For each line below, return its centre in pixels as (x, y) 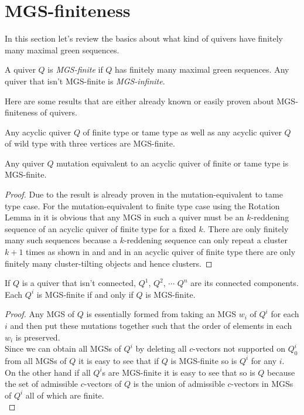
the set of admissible (42, 384)
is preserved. (38, 337)
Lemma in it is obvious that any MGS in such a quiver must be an (124, 217)
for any (264, 360)
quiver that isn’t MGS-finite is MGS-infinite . (85, 81)
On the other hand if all (48, 372)
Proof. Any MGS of (40, 314)
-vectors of (103, 384)
